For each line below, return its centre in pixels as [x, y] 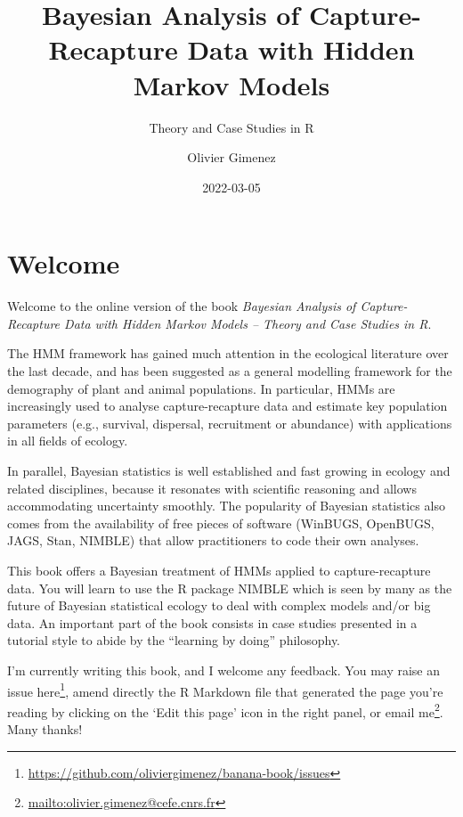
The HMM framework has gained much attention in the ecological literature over [228, 353]
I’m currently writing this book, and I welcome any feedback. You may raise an [224, 670]
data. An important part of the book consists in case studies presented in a [212, 622]
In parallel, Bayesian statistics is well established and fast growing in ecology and [229, 470]
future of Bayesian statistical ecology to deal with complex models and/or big [219, 605]
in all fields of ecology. [68, 441]
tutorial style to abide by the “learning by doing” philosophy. [174, 640]
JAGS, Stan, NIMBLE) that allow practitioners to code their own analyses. [213, 540]
